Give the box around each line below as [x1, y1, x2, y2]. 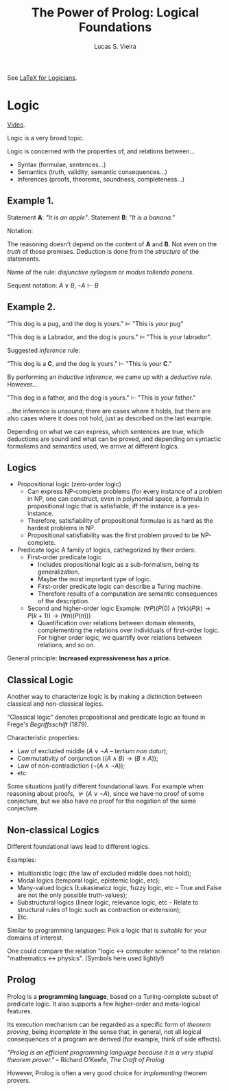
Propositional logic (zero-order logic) [16, 480, 122, 488]
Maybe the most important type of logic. [37, 575, 152, 583]
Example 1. [7, 195, 54, 207]
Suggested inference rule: [7, 346, 81, 354]
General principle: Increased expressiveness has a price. [7, 654, 171, 662]
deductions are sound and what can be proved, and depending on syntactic [7, 435, 221, 443]
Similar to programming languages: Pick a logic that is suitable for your [7, 926, 207, 934]
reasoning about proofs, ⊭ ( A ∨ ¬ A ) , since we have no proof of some [7, 790, 204, 798]
